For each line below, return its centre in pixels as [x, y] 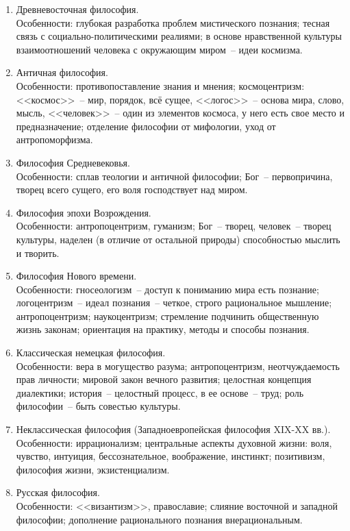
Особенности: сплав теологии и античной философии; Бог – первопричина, [174, 176]
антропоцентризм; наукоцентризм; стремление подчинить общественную [167, 316]
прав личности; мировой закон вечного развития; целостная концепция [164, 379]
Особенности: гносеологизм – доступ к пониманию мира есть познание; [167, 289]
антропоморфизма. [54, 139]
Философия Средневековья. [73, 162]
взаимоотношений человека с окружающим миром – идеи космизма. [159, 49]
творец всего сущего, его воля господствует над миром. [132, 189]
